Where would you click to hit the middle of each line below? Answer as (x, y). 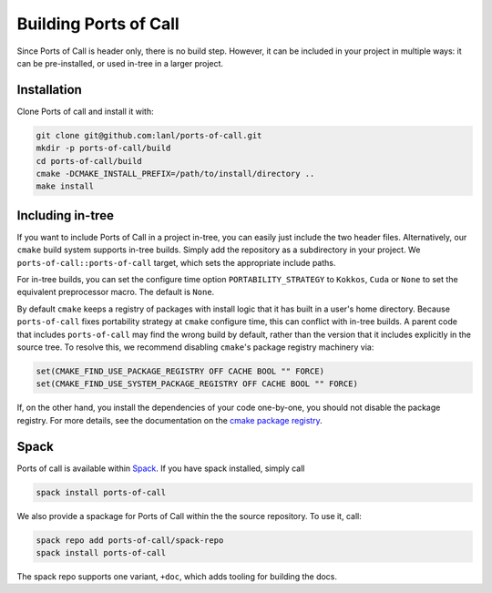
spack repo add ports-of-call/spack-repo (130, 540)
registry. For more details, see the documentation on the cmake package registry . (169, 420)
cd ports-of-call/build (89, 161)
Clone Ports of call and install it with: (85, 111)
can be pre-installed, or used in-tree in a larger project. (120, 63)
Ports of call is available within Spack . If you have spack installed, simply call (161, 468)
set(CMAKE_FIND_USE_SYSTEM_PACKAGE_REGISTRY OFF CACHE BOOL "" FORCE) (197, 384)
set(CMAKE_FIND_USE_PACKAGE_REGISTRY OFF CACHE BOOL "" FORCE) (180, 371)
